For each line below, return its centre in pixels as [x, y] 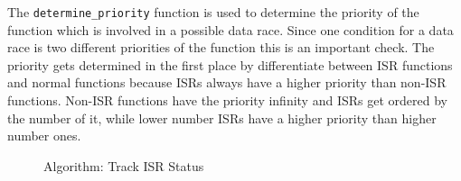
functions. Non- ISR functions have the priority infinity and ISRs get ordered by [228, 100]
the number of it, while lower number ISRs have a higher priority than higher [222, 118]
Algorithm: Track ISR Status [124, 165]
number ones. [44, 136]
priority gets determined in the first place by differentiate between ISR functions [230, 64]
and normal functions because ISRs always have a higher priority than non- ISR [227, 82]
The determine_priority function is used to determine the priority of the [213, 12]
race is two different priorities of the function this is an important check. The [221, 47]
